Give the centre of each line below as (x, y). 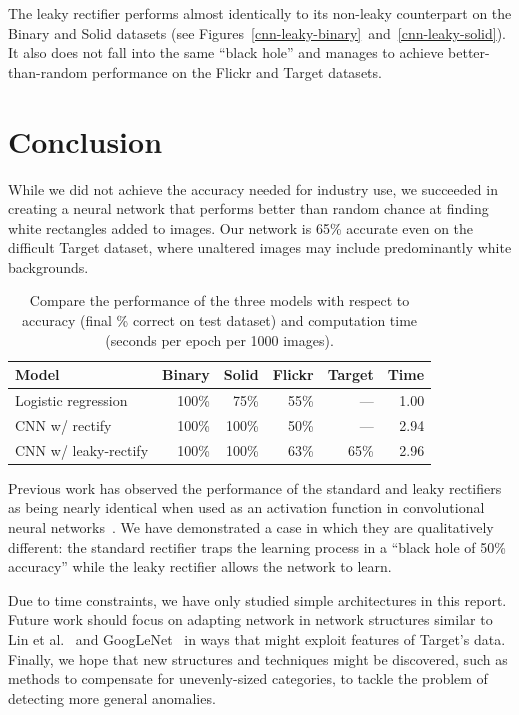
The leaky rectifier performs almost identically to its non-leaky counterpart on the (260, 13)
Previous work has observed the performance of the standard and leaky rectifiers (255, 487)
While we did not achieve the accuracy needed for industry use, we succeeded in (253, 188)
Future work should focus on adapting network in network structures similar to (250, 619)
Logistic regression (71, 400)
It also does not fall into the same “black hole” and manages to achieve (226, 52)
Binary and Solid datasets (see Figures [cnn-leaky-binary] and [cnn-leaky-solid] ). (257, 32)
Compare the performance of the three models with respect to (219, 300)
